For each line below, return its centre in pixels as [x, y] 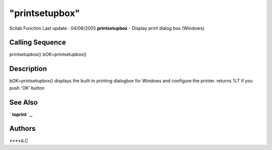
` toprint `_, [21, 114]
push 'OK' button [27, 88]
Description [28, 69]
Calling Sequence [38, 43]
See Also [23, 102]
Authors [22, 129]
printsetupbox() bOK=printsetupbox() [48, 54]
